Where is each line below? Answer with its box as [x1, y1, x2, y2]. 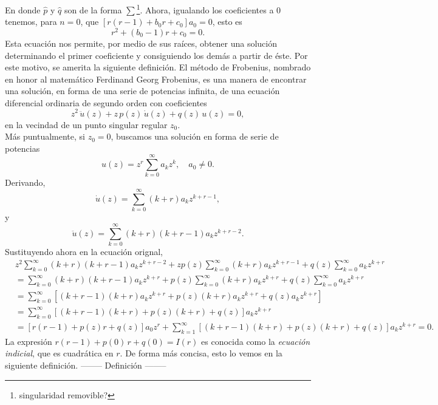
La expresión [5, 335, 52, 347]
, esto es [212, 15, 242, 28]
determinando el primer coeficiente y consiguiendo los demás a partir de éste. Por [5, 49, 308, 61]
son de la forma [64, 3, 122, 16]
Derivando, [5, 176, 46, 189]
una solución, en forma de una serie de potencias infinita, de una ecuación [5, 84, 280, 97]
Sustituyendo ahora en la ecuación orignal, [5, 245, 163, 257]
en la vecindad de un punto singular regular [5, 118, 168, 131]
